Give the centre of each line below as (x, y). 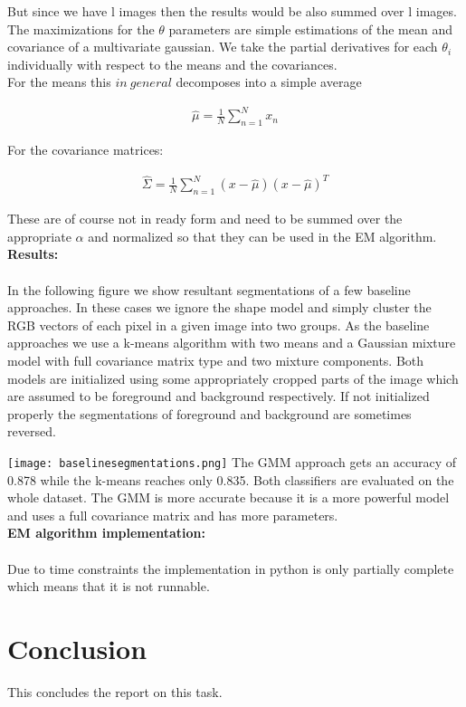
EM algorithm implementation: (106, 533)
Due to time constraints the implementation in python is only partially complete (231, 568)
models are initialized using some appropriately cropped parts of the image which (233, 378)
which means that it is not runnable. (109, 586)
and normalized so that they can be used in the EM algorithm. (262, 236)
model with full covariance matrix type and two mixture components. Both (216, 360)
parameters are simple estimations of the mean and (311, 29)
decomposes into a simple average (269, 82)
